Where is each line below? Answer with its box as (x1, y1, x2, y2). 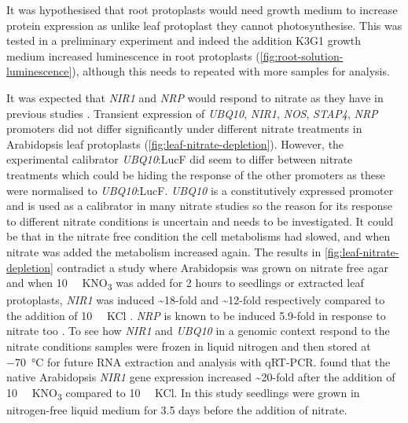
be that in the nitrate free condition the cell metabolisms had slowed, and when (6, 228, 391, 245)
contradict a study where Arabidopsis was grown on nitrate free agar (57, 259, 388, 275)
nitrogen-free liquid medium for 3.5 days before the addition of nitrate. (6, 401, 347, 417)
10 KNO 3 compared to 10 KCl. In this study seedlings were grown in (6, 384, 360, 403)
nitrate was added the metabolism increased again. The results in (6, 243, 322, 259)
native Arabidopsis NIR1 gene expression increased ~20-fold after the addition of (6, 369, 395, 385)
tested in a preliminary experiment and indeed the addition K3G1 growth (6, 32, 362, 49)
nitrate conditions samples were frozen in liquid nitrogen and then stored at (6, 338, 371, 354)
